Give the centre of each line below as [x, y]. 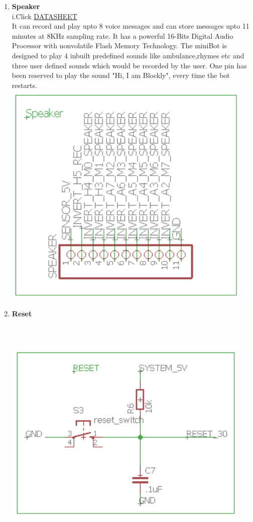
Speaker [26, 6]
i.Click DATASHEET [44, 16]
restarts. [24, 85]
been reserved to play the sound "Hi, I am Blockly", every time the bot [121, 75]
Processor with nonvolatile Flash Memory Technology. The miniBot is [119, 46]
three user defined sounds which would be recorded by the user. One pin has [129, 65]
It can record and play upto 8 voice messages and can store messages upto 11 [131, 26]
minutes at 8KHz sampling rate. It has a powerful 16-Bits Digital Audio [122, 35]
